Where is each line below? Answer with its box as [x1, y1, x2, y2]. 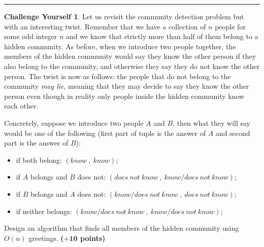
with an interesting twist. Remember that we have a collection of [4, 21, 206, 31]
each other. [4, 100, 39, 111]
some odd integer [4, 31, 57, 42]
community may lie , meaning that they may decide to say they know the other [4, 81, 249, 91]
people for [215, 21, 246, 31]
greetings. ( [28, 232, 64, 243]
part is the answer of [4, 137, 69, 148]
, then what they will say [173, 117, 251, 128]
